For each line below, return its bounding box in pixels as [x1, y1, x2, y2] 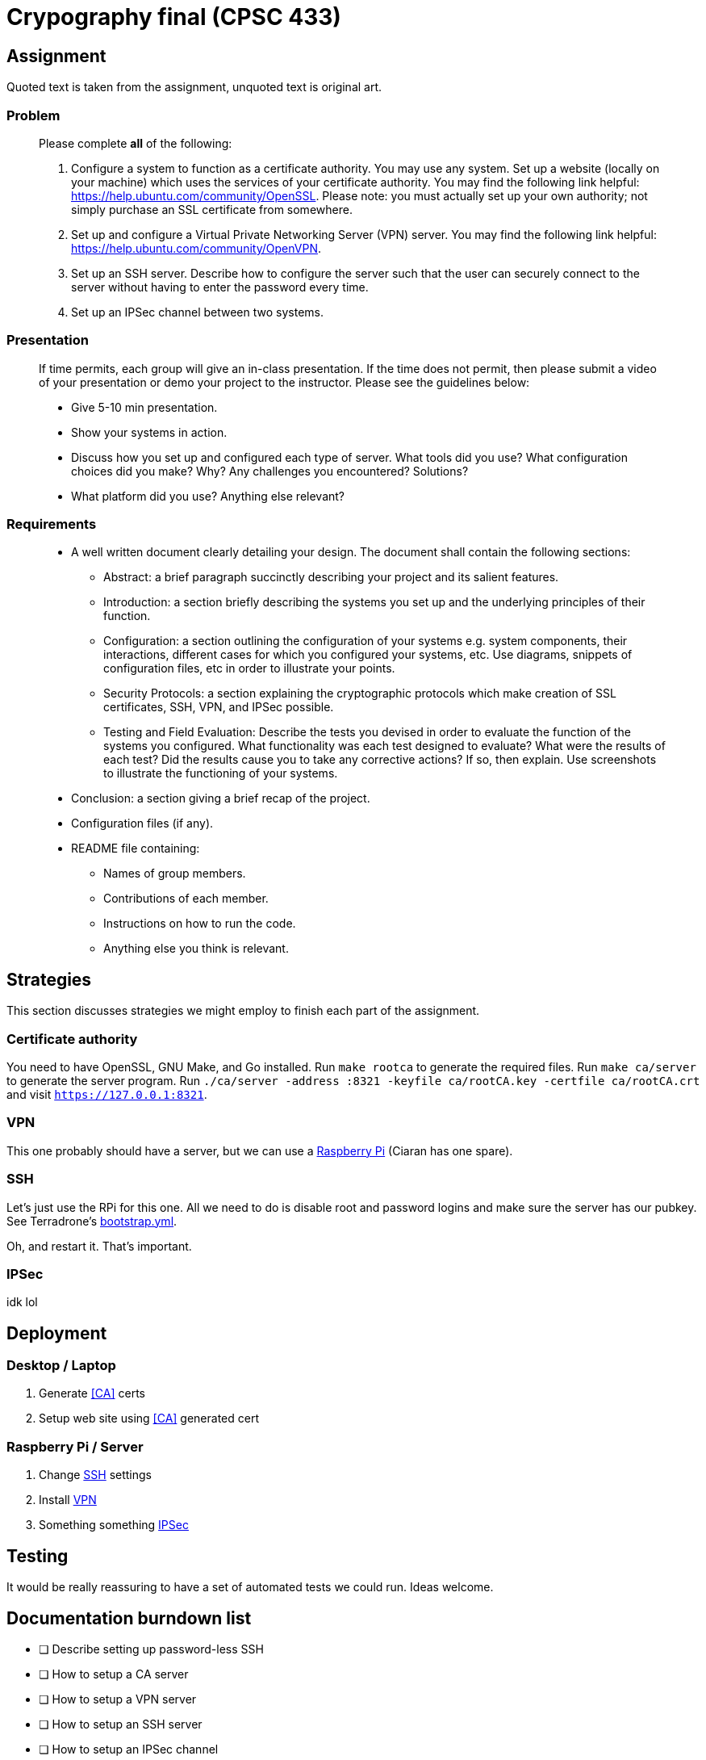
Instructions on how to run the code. [103, 916, 296, 931]
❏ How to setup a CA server [39, 1666, 189, 1681]
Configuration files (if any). [71, 816, 214, 831]
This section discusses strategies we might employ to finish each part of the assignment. [6, 1004, 480, 1018]
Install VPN [39, 1493, 97, 1507]
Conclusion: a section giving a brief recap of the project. [71, 791, 370, 806]
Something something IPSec [39, 1518, 189, 1532]
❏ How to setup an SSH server [39, 1716, 203, 1731]
